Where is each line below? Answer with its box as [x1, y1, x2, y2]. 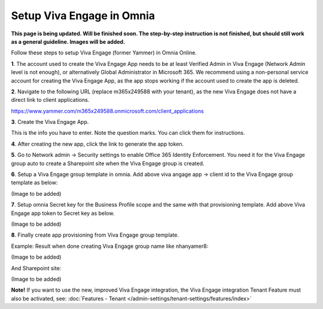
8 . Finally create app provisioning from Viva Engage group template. [11, 231, 179, 239]
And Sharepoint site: [11, 264, 62, 272]
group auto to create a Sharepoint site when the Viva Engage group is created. [11, 159, 205, 167]
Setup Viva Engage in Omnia [11, 9, 156, 22]
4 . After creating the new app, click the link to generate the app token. [11, 140, 184, 147]
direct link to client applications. [11, 96, 90, 104]
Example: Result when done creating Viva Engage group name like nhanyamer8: [11, 243, 209, 250]
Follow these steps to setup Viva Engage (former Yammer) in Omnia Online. [11, 49, 197, 56]
